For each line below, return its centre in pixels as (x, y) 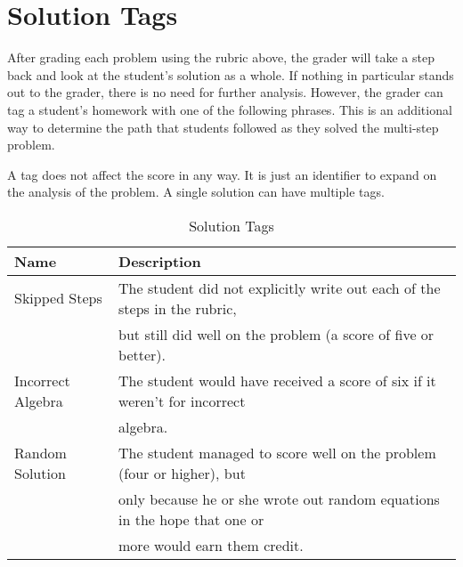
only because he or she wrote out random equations (279, 498)
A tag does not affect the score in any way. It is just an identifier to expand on (222, 174)
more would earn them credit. (211, 545)
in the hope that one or (191, 519)
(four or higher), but (182, 473)
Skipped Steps (58, 298)
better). (142, 354)
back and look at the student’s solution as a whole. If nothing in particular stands (231, 74)
